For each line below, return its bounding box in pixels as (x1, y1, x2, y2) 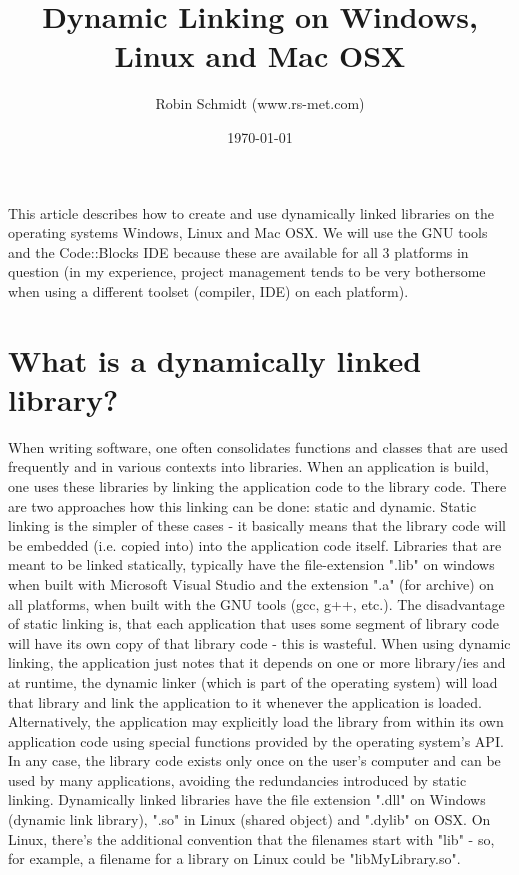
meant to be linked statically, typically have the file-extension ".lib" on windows (8, 554, 495, 575)
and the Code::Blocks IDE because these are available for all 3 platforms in (8, 241, 469, 262)
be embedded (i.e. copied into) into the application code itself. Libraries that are (8, 534, 502, 555)
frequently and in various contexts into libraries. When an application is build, (8, 456, 489, 477)
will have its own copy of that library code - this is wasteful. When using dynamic (8, 632, 511, 653)
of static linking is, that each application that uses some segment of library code (8, 613, 499, 634)
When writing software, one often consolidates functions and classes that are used (8, 436, 509, 457)
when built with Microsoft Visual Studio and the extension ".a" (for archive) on (8, 573, 495, 594)
